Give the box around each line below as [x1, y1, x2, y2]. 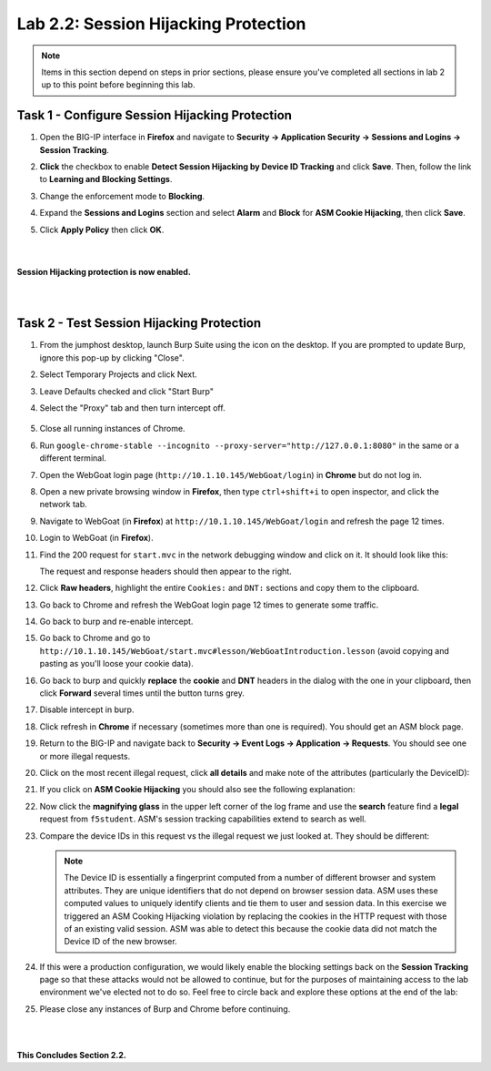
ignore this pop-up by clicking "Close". [39, 352, 185, 363]
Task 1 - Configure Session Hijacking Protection [16, 107, 293, 123]
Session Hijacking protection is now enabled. [16, 266, 191, 277]
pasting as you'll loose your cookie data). [39, 658, 195, 669]
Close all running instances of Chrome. [39, 423, 185, 434]
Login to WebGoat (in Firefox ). [39, 533, 154, 544]
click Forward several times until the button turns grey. [39, 688, 245, 699]
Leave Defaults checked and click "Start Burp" [39, 385, 214, 396]
